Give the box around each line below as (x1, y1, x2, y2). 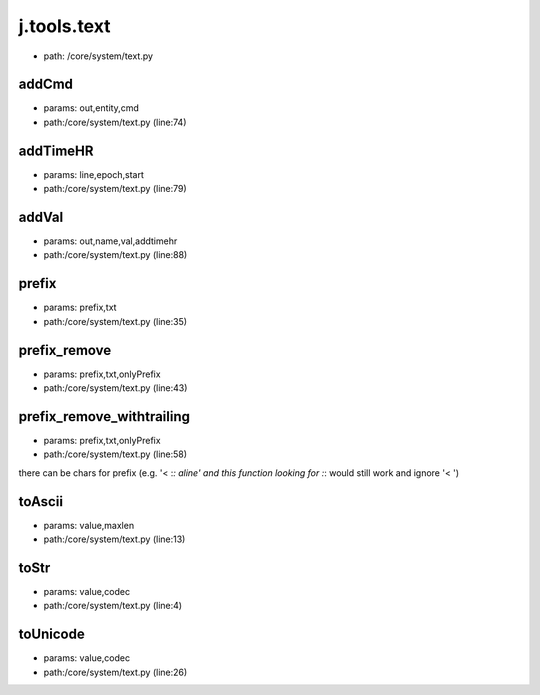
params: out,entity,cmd (43, 102, 139, 114)
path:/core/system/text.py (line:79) (43, 183, 187, 195)
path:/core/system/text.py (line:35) (43, 315, 188, 327)
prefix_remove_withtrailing (18, 408, 190, 425)
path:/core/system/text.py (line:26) (43, 666, 188, 678)
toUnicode (18, 626, 85, 643)
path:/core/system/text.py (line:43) (43, 382, 188, 394)
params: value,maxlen (43, 519, 135, 531)
